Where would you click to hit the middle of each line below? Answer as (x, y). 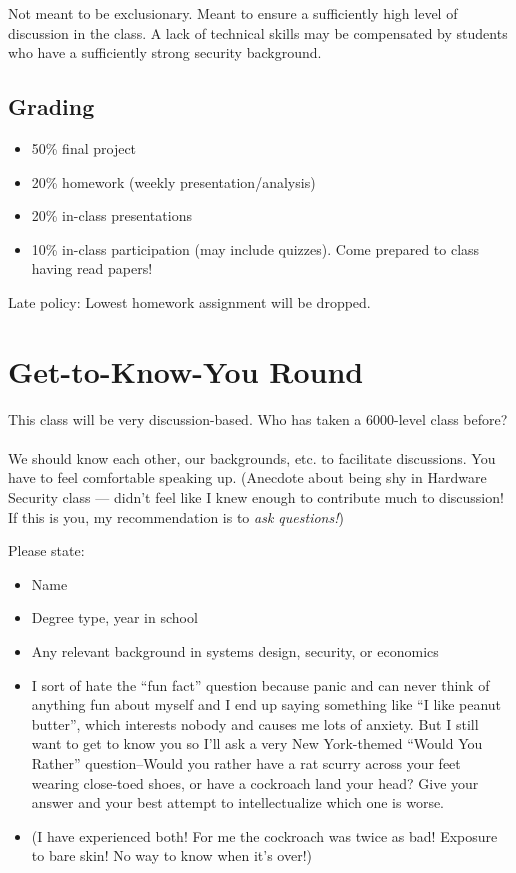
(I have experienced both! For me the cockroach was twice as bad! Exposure (264, 835)
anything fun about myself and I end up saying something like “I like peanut (266, 704)
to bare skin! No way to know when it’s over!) (172, 855)
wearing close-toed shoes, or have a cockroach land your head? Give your (255, 782)
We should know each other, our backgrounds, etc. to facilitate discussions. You (252, 457)
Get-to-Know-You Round (186, 370)
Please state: (46, 550)
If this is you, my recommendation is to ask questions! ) (176, 516)
